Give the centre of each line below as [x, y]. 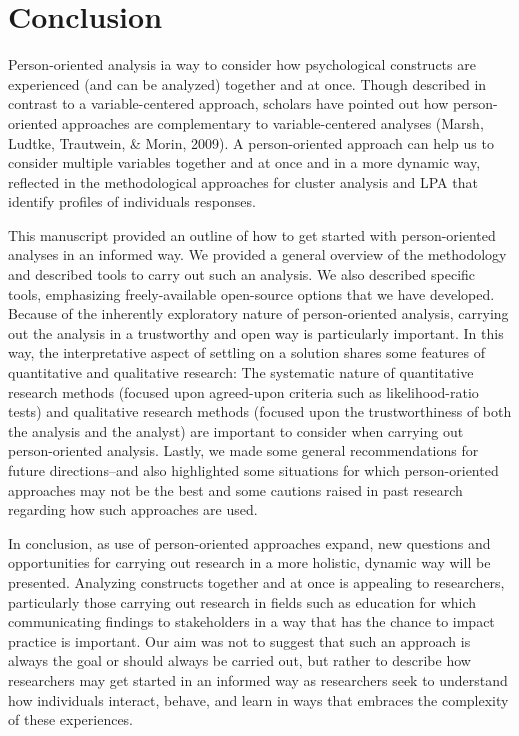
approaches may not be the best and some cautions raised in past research [235, 489]
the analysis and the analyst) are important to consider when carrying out [236, 430]
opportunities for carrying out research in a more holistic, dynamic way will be [249, 562]
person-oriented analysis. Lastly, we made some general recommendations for [243, 450]
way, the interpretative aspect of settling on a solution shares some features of [247, 352]
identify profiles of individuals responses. [132, 201]
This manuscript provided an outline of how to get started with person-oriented [252, 234]
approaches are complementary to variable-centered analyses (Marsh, [273, 122]
